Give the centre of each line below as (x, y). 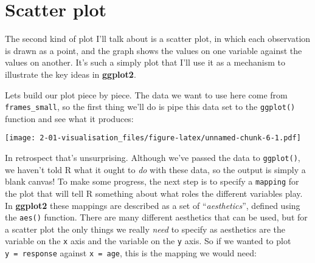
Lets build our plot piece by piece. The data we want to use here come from (146, 94)
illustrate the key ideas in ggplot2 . (71, 74)
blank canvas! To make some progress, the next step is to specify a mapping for (152, 181)
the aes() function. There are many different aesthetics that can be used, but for (156, 217)
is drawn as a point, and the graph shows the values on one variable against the (154, 50)
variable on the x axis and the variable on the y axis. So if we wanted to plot (148, 241)
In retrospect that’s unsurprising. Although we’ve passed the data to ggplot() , (153, 157)
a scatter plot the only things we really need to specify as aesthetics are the (145, 229)
